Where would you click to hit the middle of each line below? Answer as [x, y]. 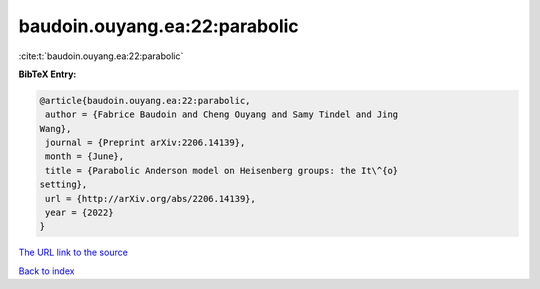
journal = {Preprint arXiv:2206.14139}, [145, 143]
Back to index [46, 271]
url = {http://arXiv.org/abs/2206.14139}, [151, 198]
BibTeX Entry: [47, 74]
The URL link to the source [73, 252]
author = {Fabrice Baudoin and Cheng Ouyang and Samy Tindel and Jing [222, 114]
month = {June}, [85, 156]
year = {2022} [79, 213]
